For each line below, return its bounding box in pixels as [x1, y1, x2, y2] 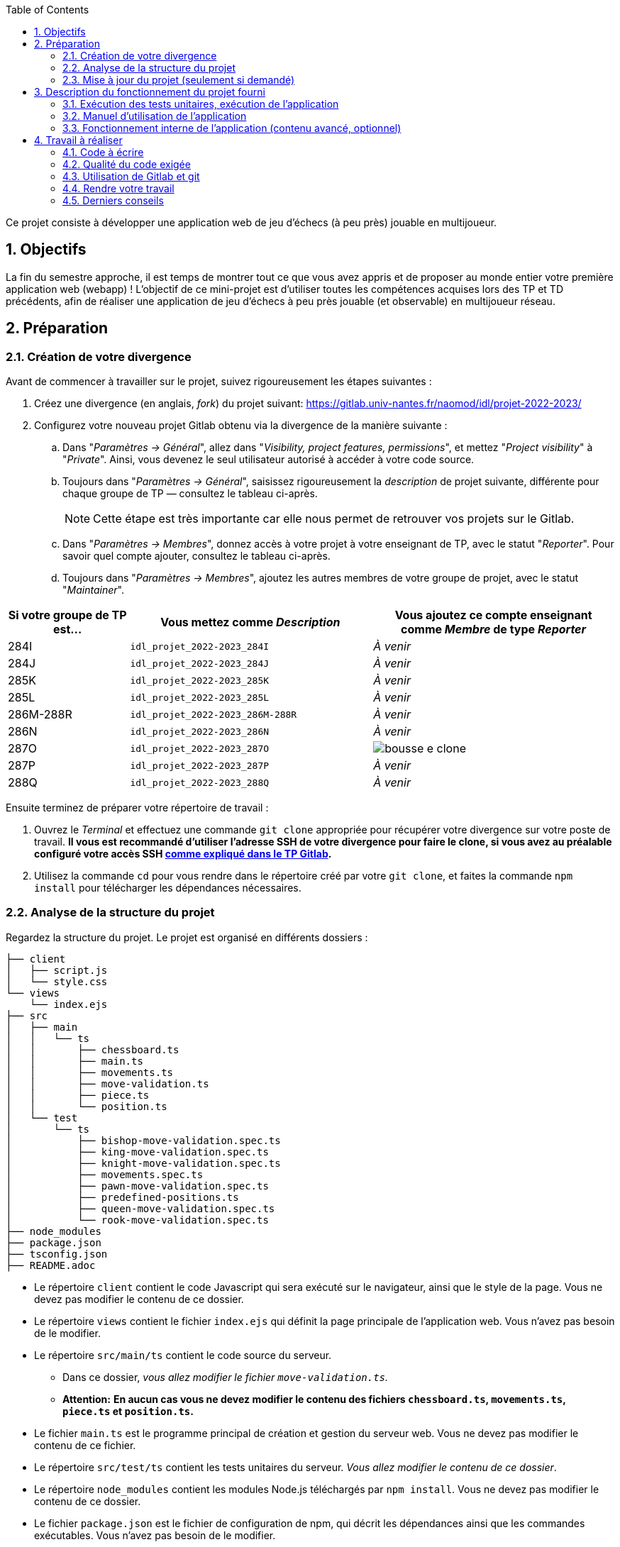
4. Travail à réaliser [34, 134, 123, 146]
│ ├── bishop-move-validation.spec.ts [6, 1134, 281, 1146]
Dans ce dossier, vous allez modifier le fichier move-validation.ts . [62, 1370, 389, 1383]
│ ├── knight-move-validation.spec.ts [6, 1157, 281, 1169]
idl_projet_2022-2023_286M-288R [130, 709, 297, 720]
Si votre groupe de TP [8, 608, 127, 623]
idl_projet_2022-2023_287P [130, 760, 270, 771]
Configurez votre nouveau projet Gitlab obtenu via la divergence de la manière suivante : [34, 419, 448, 432]
